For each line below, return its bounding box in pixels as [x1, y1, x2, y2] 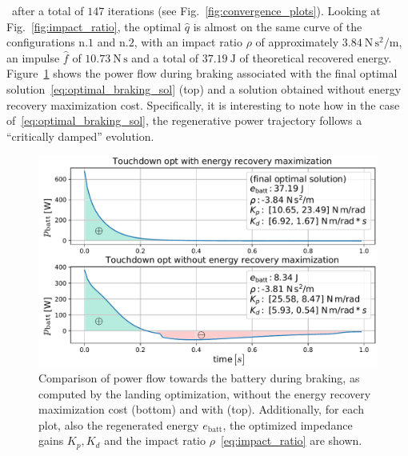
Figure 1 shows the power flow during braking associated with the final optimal [6, 65, 398, 82]
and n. [97, 34, 129, 50]
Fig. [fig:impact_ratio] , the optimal [6, 18, 182, 34]
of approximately [255, 34, 339, 50]
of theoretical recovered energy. [239, 49, 392, 66]
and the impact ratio [104, 432, 206, 449]
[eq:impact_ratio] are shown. [220, 432, 362, 449]
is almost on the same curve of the [193, 18, 362, 34]
